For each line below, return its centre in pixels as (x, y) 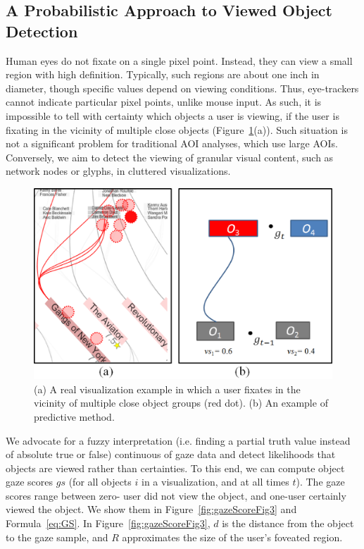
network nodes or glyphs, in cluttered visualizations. (118, 171)
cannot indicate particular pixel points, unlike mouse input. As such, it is (164, 102)
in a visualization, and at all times (215, 482)
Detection (42, 31)
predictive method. (74, 416)
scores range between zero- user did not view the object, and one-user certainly (176, 495)
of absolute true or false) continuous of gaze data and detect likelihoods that (171, 454)
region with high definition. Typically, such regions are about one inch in (163, 74)
